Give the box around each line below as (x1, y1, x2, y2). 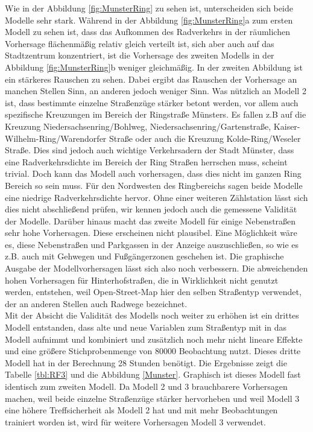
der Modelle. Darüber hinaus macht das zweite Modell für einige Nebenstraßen (5, 214, 296, 227)
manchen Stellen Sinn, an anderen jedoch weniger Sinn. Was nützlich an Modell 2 (5, 84, 306, 97)
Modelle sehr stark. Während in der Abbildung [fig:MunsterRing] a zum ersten (5, 13, 293, 26)
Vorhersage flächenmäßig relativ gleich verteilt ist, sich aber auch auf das (5, 37, 274, 49)
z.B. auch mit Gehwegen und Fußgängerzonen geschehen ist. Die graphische (5, 250, 284, 262)
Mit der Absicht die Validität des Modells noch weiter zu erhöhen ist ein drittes (5, 309, 299, 322)
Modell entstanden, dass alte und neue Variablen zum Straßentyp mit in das (5, 321, 287, 334)
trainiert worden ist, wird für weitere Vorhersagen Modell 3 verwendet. (5, 415, 266, 428)
